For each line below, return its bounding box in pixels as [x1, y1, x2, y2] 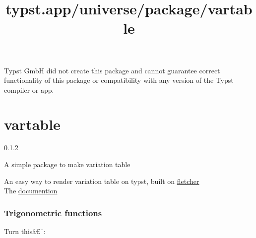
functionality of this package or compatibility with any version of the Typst [4, 75, 234, 85]
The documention [4, 185, 58, 196]
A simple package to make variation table [4, 159, 130, 170]
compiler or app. [4, 84, 54, 95]
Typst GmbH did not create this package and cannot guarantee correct [4, 65, 220, 75]
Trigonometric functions [4, 206, 102, 219]
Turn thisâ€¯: [4, 226, 46, 237]
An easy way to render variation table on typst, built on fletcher [4, 176, 199, 186]
